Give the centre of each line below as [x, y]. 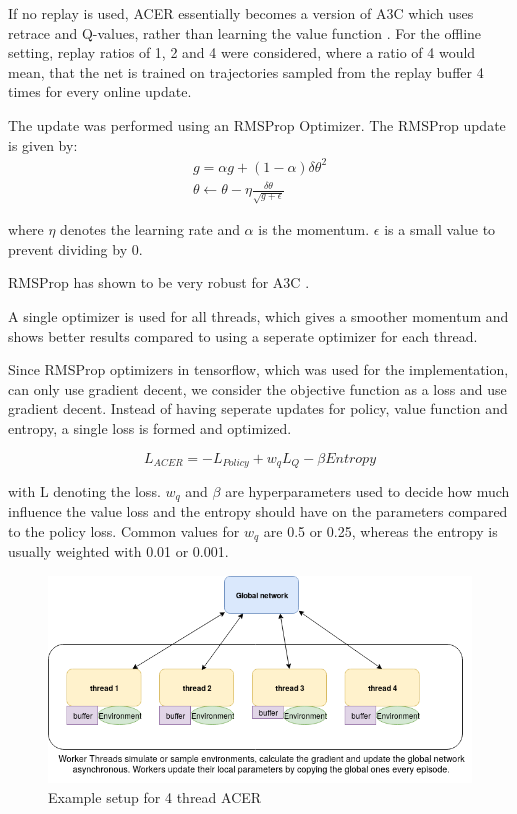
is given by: [43, 144]
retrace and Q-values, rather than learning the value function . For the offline [245, 32]
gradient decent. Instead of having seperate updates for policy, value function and [258, 408]
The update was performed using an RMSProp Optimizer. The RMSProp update [257, 124]
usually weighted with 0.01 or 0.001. [118, 551]
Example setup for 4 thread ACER [155, 796]
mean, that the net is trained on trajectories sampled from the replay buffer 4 [246, 71]
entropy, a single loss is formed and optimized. [150, 427]
